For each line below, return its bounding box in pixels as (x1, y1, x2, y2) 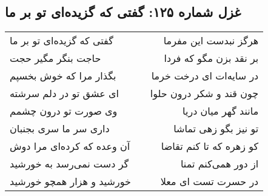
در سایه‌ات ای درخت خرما (151, 69, 259, 83)
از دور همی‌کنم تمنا (180, 157, 259, 171)
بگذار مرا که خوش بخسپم (10, 69, 116, 83)
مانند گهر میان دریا (183, 104, 259, 118)
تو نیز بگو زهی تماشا (173, 121, 259, 136)
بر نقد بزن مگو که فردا (164, 51, 259, 66)
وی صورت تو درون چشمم (10, 104, 118, 118)
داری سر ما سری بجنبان (10, 121, 110, 136)
